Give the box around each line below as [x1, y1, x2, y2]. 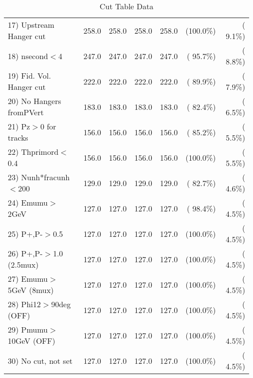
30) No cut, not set [8, 355, 72, 366]
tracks [8, 132, 28, 143]
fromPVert [8, 106, 44, 118]
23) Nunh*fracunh [8, 171, 70, 183]
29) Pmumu [8, 324, 48, 335]
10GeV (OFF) [8, 335, 55, 346]
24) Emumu [8, 197, 48, 208]
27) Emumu [8, 273, 48, 284]
